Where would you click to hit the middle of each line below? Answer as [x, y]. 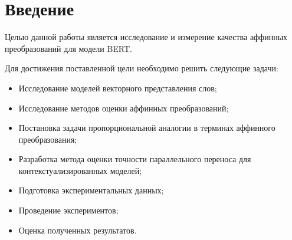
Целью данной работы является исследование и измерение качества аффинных [146, 37]
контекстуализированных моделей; [80, 170]
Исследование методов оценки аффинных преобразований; [124, 108]
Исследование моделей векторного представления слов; [118, 88]
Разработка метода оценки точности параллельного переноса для [135, 159]
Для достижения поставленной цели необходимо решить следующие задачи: [142, 68]
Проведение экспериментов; [68, 210]
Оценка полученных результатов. [78, 230]
